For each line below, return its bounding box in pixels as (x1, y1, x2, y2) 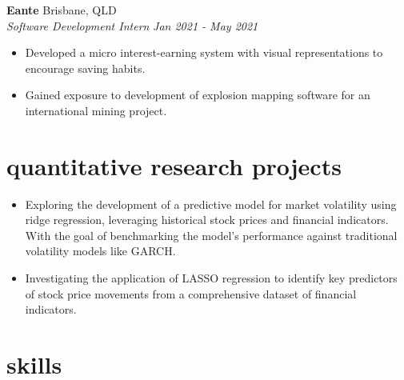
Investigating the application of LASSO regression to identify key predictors (25, 270, 398, 286)
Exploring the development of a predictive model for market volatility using (25, 195, 397, 212)
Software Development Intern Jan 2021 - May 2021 (6, 17, 258, 34)
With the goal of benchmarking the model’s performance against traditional (25, 226, 398, 243)
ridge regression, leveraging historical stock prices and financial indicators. (25, 211, 389, 228)
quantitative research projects (6, 149, 342, 182)
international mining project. (25, 102, 167, 118)
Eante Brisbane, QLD (6, 2, 117, 18)
